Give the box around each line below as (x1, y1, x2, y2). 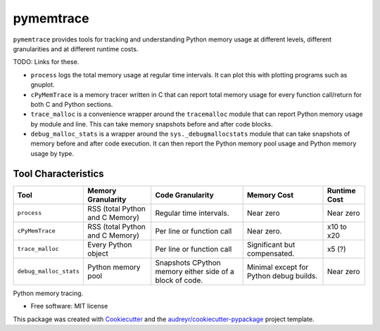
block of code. (155, 275, 203, 285)
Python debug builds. (246, 271, 318, 280)
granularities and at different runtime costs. (13, 44, 139, 53)
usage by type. (30, 149, 74, 157)
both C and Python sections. (30, 100, 113, 108)
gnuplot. (30, 81, 56, 89)
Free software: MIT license (30, 302, 108, 311)
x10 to (327, 221, 348, 231)
